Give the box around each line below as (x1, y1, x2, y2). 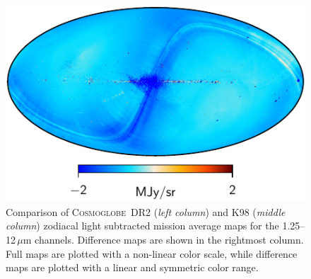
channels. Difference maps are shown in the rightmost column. (35, 232, 304, 246)
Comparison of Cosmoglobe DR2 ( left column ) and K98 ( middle (6, 204, 286, 219)
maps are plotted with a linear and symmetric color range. (6, 260, 259, 275)
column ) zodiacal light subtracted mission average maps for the (6, 218, 279, 233)
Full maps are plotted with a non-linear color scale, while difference (6, 246, 298, 261)
